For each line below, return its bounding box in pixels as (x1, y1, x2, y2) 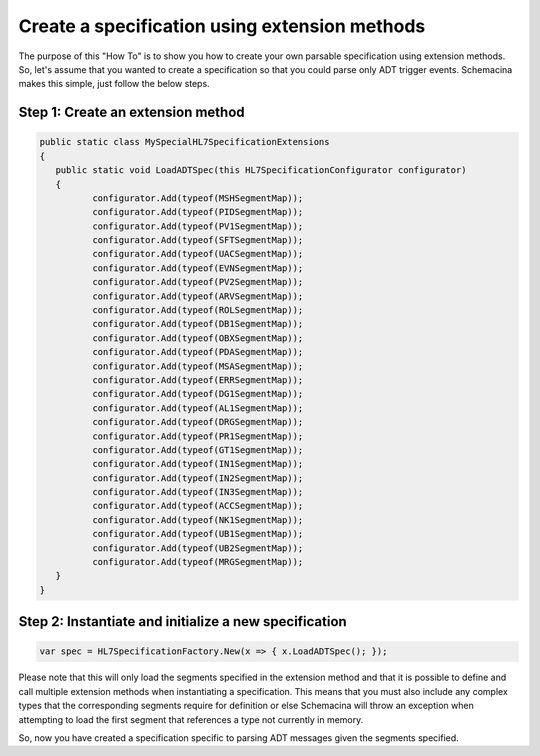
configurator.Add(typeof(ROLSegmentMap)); (91, 305, 304, 316)
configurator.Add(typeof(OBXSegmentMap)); (91, 332, 304, 344)
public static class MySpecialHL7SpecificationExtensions (39, 136, 330, 148)
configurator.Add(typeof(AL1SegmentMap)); (91, 402, 304, 414)
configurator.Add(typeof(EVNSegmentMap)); (91, 262, 304, 274)
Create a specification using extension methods (18, 15, 426, 37)
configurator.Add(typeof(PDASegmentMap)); (91, 346, 304, 358)
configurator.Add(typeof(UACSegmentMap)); (91, 248, 304, 260)
